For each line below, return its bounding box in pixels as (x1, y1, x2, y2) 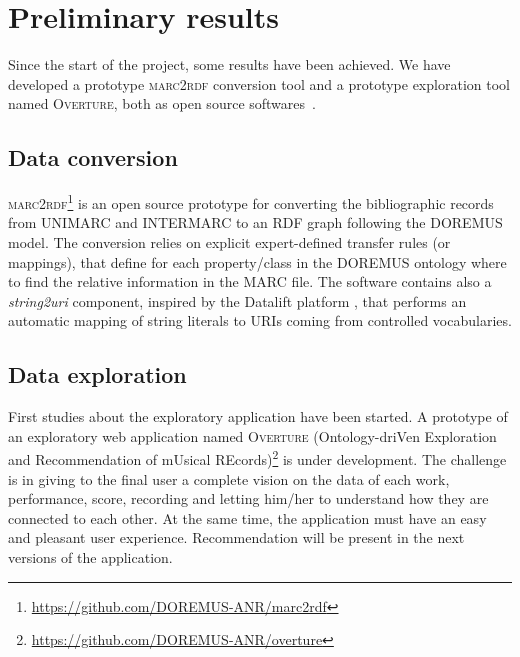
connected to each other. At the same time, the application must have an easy (8, 507, 487, 528)
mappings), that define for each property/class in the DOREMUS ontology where (8, 251, 507, 272)
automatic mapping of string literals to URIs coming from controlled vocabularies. (8, 310, 512, 331)
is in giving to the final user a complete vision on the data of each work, (8, 468, 450, 489)
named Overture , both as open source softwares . (8, 93, 316, 114)
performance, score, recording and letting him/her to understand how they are (8, 488, 489, 509)
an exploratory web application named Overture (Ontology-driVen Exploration (8, 425, 497, 446)
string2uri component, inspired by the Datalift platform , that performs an (8, 290, 467, 311)
